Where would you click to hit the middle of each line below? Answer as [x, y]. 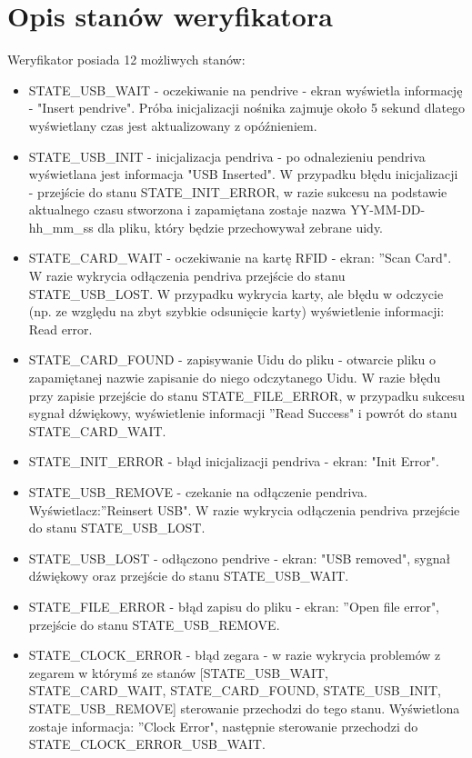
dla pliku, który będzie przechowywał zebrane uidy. [241, 227]
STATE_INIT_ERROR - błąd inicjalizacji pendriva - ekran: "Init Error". [234, 461]
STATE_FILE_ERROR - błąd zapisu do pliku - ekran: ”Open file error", [234, 606]
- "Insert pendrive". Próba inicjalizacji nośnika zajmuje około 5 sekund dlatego [247, 108]
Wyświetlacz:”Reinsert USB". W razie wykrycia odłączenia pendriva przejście [244, 509]
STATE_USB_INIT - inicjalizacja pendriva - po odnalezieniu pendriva [227, 156]
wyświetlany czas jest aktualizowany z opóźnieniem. [173, 125]
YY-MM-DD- [388, 209]
